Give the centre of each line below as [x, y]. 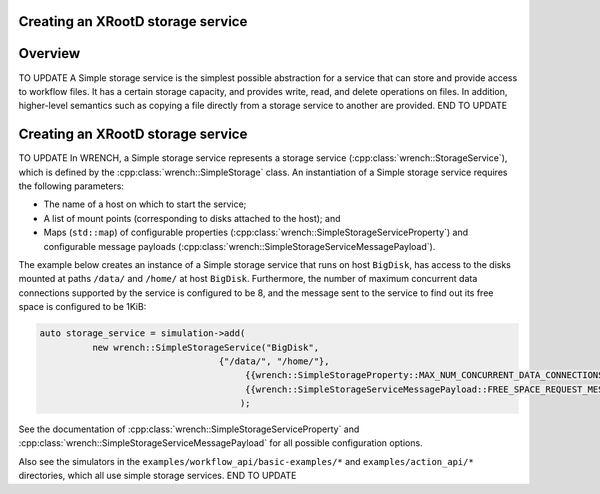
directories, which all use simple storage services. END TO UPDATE [157, 476]
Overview [49, 53]
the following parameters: [71, 186]
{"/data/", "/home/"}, [274, 361]
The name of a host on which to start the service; [145, 204]
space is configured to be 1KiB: [82, 307]
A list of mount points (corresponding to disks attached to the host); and [192, 218]
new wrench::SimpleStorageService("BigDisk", [205, 347]
